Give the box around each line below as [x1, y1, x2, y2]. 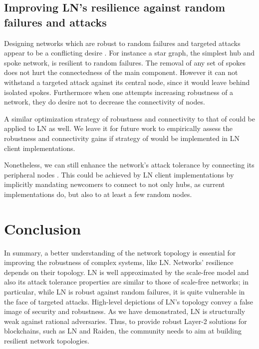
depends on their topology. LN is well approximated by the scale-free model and [4, 266, 249, 277]
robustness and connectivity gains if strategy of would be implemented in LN [4, 132, 240, 143]
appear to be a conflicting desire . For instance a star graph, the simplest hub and [4, 47, 255, 58]
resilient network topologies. [4, 335, 89, 345]
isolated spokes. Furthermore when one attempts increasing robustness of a [4, 86, 234, 97]
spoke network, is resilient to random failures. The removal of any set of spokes [4, 57, 246, 67]
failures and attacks [4, 14, 107, 29]
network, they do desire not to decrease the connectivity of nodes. [4, 96, 205, 107]
